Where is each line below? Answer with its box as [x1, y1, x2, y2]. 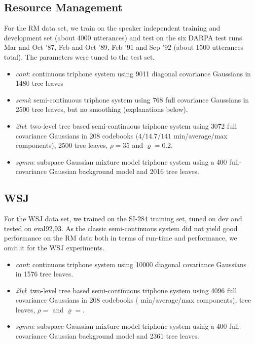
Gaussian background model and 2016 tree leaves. [49, 166, 199, 176]
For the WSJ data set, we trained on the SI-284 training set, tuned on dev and [4, 213, 242, 224]
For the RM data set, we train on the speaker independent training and [4, 23, 220, 33]
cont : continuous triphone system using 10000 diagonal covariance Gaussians [15, 259, 247, 269]
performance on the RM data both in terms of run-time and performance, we [4, 233, 237, 243]
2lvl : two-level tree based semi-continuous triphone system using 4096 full [15, 285, 237, 295]
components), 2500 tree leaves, [15, 140, 108, 150]
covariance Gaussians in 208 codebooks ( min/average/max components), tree [15, 295, 251, 305]
